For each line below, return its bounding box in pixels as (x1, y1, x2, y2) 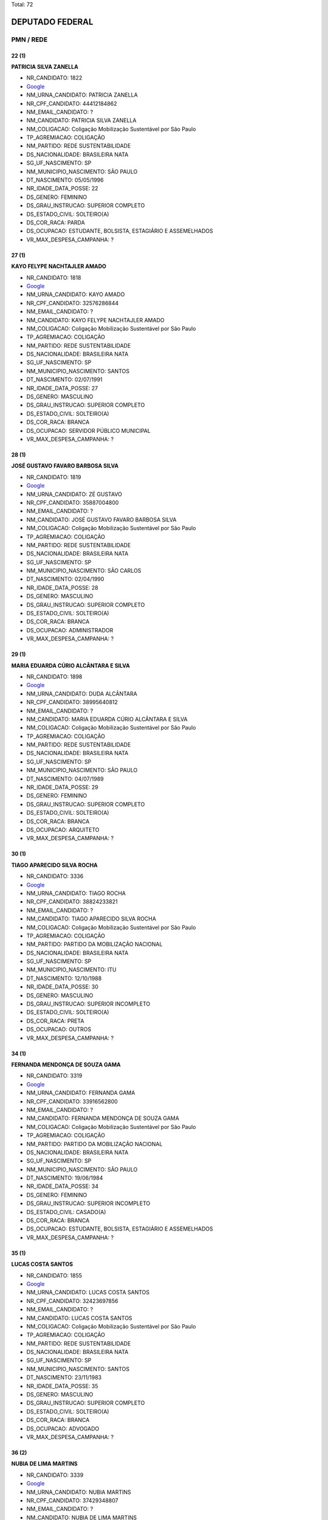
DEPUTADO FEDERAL (11, 16, 94, 27)
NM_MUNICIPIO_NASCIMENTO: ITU (26, 966, 117, 973)
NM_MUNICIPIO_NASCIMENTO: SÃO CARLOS (26, 567, 142, 575)
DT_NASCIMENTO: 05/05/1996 (26, 176, 104, 184)
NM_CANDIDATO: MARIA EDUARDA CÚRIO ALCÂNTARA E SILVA (26, 715, 188, 723)
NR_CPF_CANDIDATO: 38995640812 (26, 699, 118, 706)
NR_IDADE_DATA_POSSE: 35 (26, 1382, 98, 1389)
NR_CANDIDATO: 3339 (26, 1471, 84, 1479)
